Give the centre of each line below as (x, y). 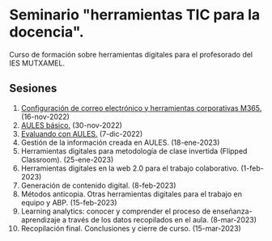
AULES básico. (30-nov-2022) (71, 125)
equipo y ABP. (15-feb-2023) (69, 202)
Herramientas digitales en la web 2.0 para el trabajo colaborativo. (130, 168)
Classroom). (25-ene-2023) (67, 159)
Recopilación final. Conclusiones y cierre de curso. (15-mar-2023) (131, 228)
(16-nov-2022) (45, 116)
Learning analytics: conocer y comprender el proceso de (116, 211)
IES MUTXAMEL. (37, 63)
